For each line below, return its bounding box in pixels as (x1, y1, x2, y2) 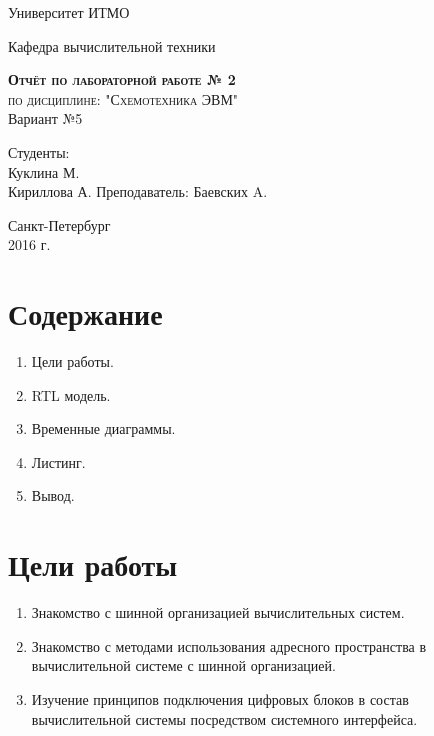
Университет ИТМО (8, 2, 130, 22)
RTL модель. (31, 384, 111, 405)
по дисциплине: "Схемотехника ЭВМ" (8, 88, 239, 109)
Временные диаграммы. (31, 418, 176, 439)
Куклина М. (8, 161, 80, 182)
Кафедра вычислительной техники (8, 35, 216, 56)
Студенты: (8, 141, 70, 162)
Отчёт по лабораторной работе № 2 (8, 69, 236, 90)
